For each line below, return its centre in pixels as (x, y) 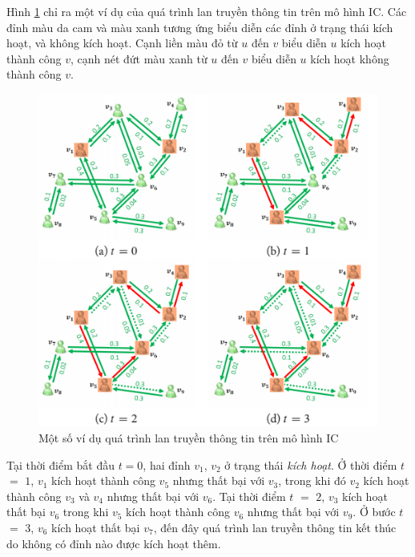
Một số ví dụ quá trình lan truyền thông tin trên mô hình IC (189, 438)
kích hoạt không (350, 58)
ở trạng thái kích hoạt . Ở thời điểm (311, 464)
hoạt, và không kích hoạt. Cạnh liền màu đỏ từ (122, 43)
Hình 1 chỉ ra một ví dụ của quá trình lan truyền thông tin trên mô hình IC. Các (207, 11)
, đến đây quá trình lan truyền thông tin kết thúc (275, 527)
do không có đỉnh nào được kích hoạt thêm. (114, 543)
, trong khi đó (312, 480)
